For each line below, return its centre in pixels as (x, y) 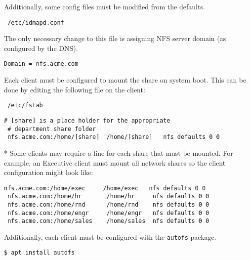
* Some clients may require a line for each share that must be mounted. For (119, 152)
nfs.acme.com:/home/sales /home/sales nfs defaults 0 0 (108, 221)
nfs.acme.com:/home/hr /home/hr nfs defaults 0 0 (108, 196)
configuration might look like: (49, 172)
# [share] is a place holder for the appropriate (87, 120)
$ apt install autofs (40, 252)
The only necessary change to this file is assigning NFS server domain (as (115, 38)
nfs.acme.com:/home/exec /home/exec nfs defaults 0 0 (105, 188)
